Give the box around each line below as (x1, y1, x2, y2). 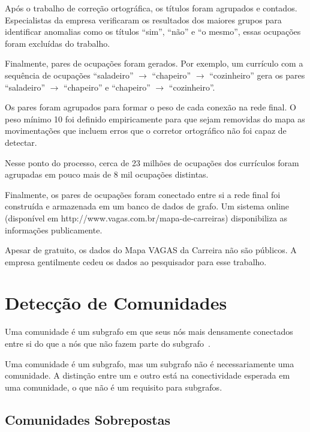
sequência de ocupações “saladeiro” (5, 68, 134, 81)
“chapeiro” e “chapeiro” (64, 80, 151, 93)
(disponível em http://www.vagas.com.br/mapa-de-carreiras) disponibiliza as (5, 211, 288, 224)
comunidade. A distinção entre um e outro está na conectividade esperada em (5, 369, 290, 382)
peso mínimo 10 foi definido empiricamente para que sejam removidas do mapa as (5, 112, 305, 125)
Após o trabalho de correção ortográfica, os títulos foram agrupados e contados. (5, 2, 297, 14)
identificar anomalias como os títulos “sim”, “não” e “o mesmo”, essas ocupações (5, 25, 301, 38)
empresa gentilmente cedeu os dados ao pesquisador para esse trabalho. (5, 255, 267, 268)
